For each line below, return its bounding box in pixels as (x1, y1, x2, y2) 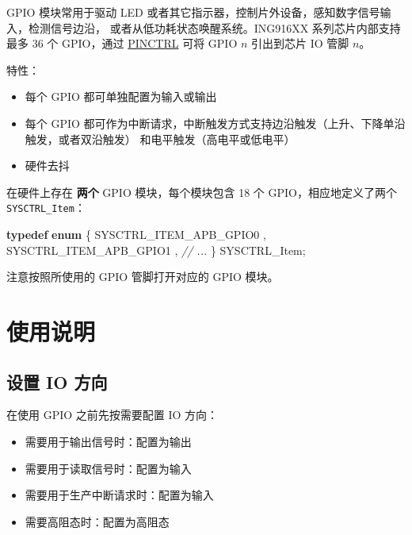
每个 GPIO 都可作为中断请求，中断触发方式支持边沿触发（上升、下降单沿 (25, 114, 406, 131)
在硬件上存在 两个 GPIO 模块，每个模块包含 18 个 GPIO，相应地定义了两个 (6, 183, 397, 200)
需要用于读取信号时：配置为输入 (25, 460, 192, 476)
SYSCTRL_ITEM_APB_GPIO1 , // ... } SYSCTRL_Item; (6, 241, 306, 258)
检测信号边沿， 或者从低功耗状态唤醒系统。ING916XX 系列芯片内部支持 (28, 19, 401, 36)
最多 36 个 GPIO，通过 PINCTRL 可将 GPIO (6, 35, 238, 52)
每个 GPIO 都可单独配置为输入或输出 (25, 88, 217, 105)
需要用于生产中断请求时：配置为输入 (25, 487, 214, 503)
